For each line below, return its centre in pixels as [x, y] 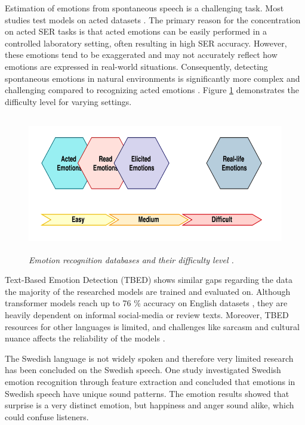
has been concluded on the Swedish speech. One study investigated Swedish [143, 370]
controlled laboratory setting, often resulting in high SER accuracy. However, [146, 43]
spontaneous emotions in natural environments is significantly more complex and [152, 78]
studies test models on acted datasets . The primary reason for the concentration [153, 19]
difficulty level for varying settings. [68, 101]
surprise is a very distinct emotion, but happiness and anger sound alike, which [150, 405]
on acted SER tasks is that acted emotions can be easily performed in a [136, 31]
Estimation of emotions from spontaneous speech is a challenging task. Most [144, 8]
